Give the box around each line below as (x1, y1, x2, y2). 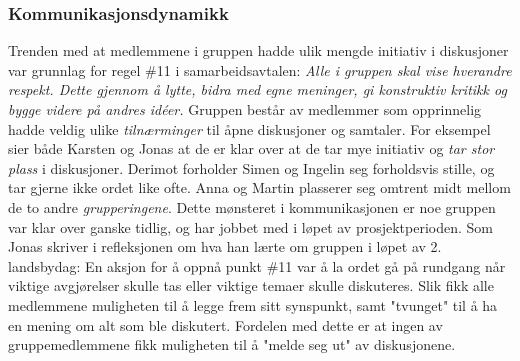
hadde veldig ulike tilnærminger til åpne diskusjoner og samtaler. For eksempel (8, 118, 491, 139)
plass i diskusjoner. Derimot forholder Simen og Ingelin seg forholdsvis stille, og (8, 157, 495, 178)
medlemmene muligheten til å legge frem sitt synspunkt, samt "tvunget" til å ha (8, 294, 498, 315)
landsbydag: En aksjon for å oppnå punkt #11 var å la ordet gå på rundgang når (8, 255, 506, 276)
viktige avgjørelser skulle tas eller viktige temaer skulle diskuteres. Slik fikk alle (8, 275, 494, 296)
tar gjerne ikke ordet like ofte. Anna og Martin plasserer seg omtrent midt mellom (8, 177, 511, 198)
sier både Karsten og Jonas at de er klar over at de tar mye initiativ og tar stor (8, 138, 495, 159)
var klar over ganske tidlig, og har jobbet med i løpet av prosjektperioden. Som (8, 216, 493, 237)
